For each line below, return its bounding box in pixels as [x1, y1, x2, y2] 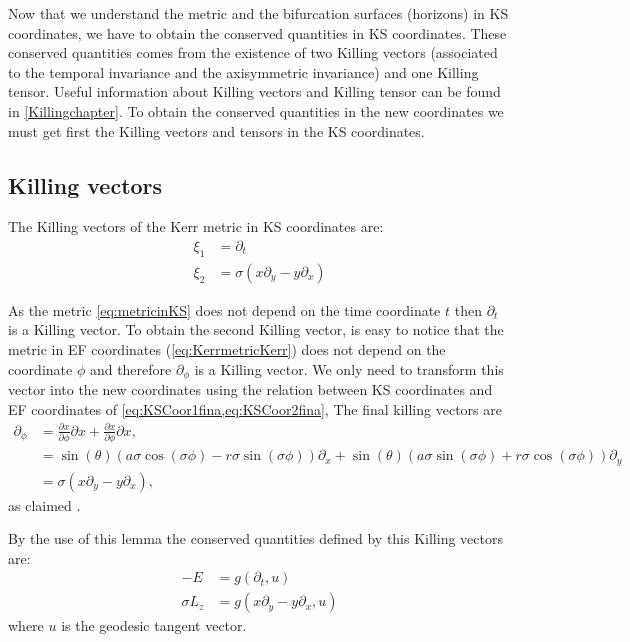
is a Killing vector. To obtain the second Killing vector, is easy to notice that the [8, 319, 504, 340]
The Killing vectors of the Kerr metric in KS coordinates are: [8, 216, 384, 237]
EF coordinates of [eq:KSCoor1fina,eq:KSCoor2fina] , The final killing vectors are [8, 398, 502, 419]
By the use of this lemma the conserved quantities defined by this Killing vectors [8, 528, 503, 549]
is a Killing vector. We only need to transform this [194, 358, 504, 379]
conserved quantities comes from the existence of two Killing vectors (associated [8, 42, 498, 63]
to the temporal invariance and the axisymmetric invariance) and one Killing [8, 61, 479, 82]
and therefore [89, 358, 172, 379]
